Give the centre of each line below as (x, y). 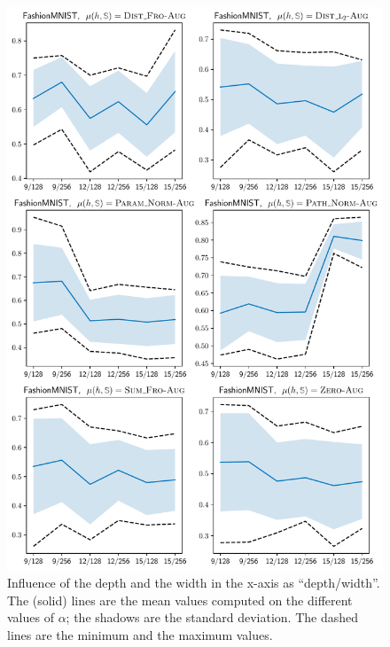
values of (31, 617)
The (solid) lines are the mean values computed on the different (180, 600)
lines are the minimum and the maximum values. (140, 635)
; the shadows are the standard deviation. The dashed (212, 617)
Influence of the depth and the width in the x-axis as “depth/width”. (194, 583)
